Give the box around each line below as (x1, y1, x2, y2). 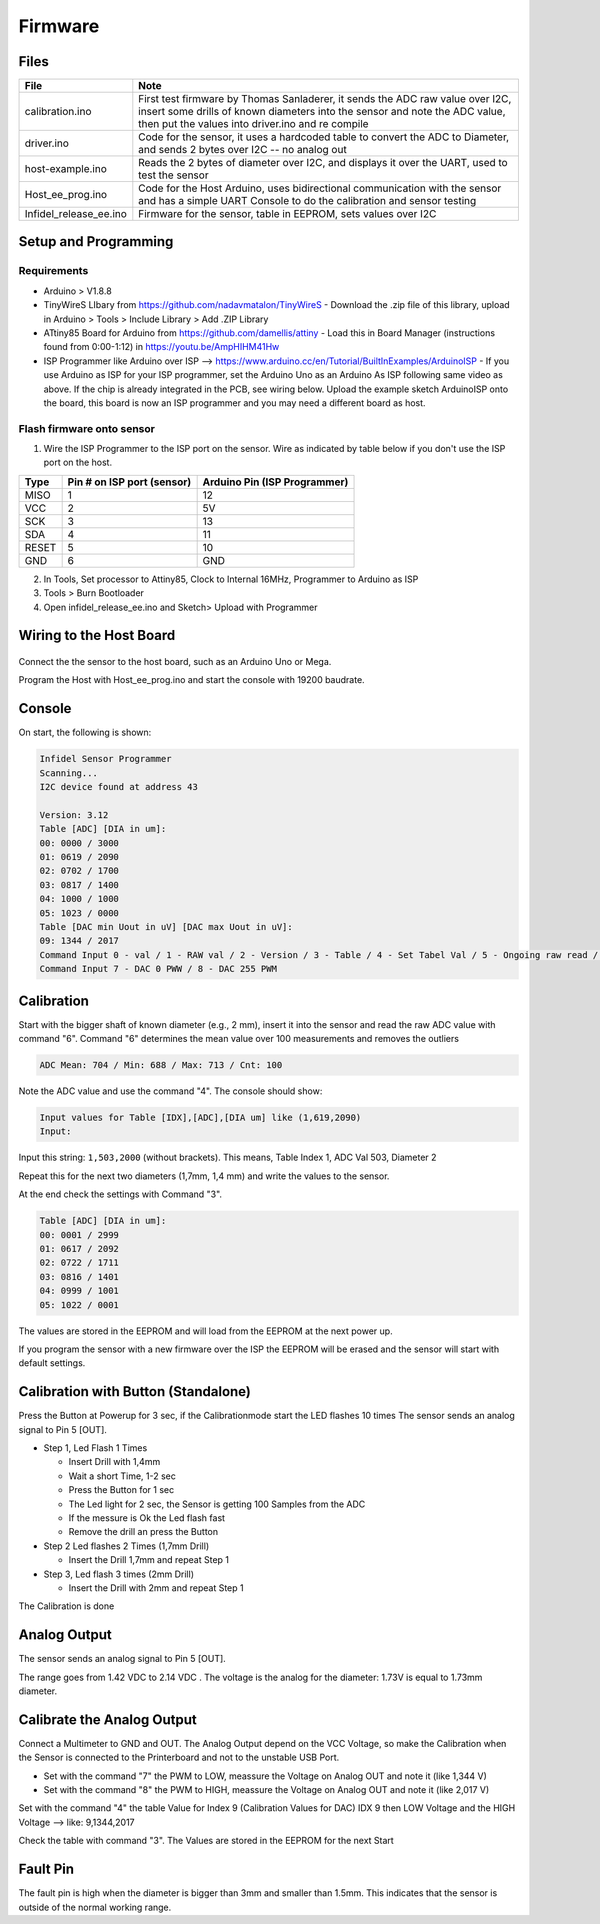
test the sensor (138, 168, 209, 182)
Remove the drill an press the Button (68, 1526, 219, 1538)
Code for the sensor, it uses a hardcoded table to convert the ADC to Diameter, (138, 130, 510, 144)
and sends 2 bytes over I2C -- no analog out (138, 143, 347, 157)
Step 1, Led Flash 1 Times (43, 1441, 148, 1454)
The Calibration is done (18, 1600, 115, 1612)
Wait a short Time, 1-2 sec (68, 1470, 177, 1482)
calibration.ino (24, 105, 92, 119)
